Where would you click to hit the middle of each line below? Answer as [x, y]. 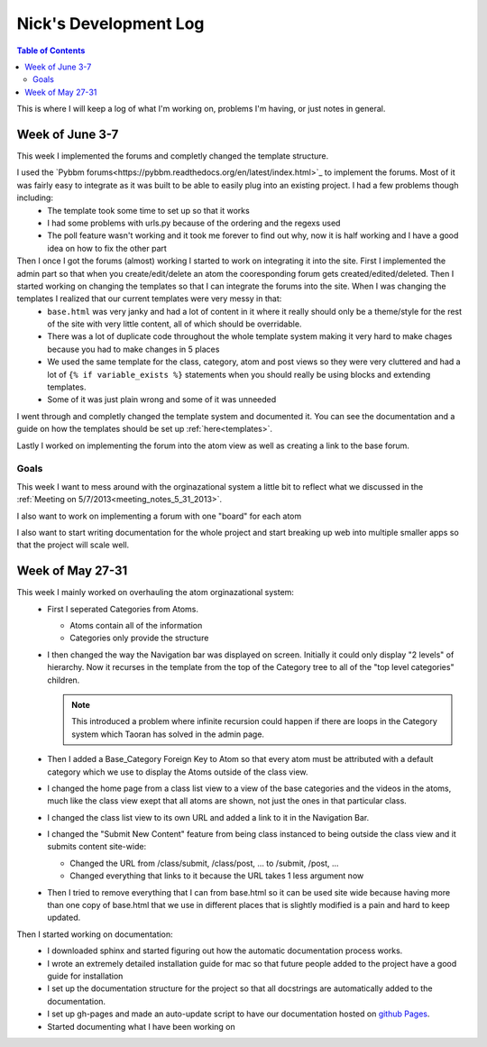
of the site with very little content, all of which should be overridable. [175, 324]
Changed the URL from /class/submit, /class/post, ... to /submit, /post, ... [204, 863]
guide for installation [85, 976]
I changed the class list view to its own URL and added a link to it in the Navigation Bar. [208, 817]
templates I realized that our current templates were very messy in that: [149, 298]
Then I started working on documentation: [95, 934]
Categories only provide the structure [139, 638]
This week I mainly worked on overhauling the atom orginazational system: [156, 592]
